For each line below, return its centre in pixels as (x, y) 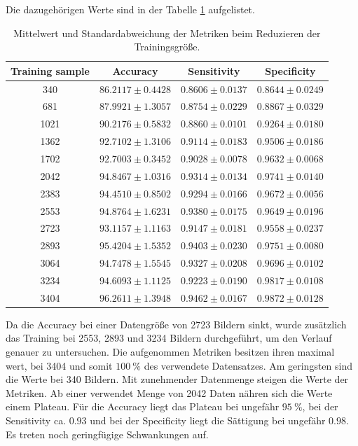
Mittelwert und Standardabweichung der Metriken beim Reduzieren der (167, 33)
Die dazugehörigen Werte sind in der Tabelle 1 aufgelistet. (130, 9)
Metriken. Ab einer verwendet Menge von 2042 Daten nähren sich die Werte (169, 392)
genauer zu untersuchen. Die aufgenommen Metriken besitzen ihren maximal (170, 352)
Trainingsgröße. (167, 47)
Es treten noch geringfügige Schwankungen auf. (107, 434)
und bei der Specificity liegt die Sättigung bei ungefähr (208, 420)
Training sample (50, 70)
